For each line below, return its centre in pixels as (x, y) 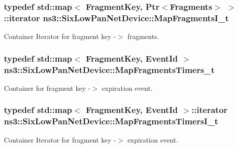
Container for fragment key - (47, 88)
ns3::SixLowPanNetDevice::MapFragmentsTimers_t (109, 69)
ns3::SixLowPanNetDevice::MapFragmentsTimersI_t (111, 121)
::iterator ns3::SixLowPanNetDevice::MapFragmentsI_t (117, 18)
